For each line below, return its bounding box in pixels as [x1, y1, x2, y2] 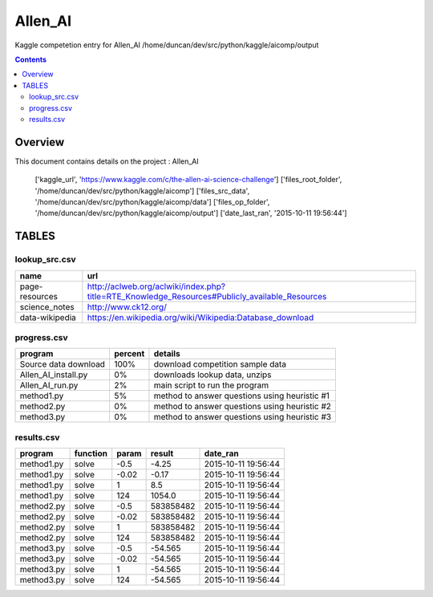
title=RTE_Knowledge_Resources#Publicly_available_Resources [87, 290, 327, 302]
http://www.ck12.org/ [87, 301, 168, 312]
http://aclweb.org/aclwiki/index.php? [87, 281, 226, 292]
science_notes [19, 301, 75, 312]
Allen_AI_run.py [19, 380, 79, 391]
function [74, 448, 108, 459]
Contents [14, 55, 47, 64]
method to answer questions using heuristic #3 [153, 412, 332, 423]
